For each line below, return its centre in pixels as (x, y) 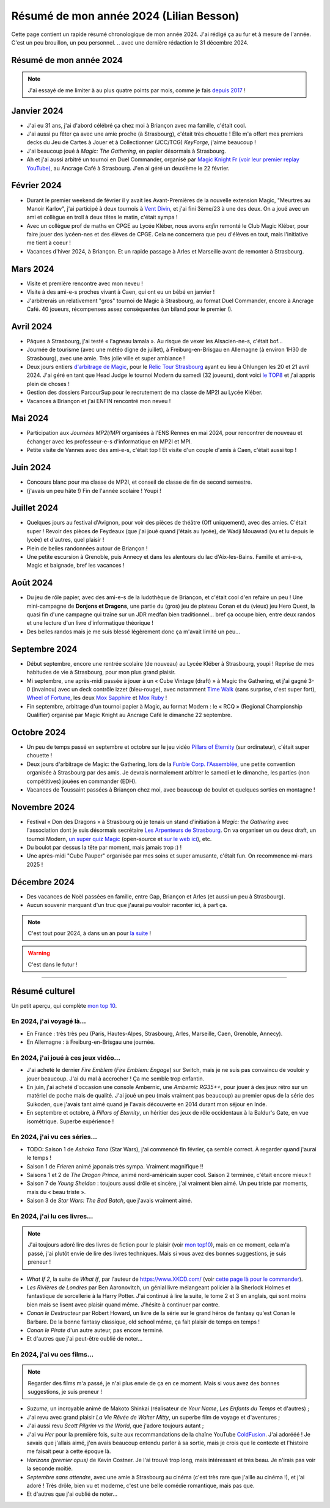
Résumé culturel (43, 991)
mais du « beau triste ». (56, 1192)
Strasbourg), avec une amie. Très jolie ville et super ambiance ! (106, 358)
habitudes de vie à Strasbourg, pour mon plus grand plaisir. (101, 672)
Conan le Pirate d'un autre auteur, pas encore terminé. (95, 1330)
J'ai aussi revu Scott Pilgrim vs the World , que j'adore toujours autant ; (115, 1426)
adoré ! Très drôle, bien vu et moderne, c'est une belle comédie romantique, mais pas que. (141, 1485)
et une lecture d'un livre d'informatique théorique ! (90, 623)
